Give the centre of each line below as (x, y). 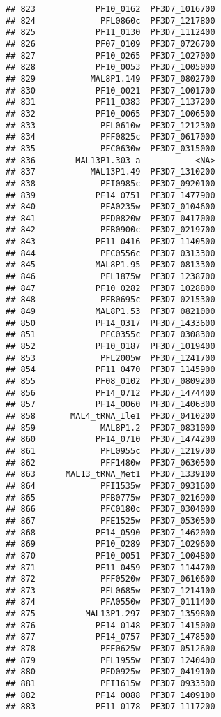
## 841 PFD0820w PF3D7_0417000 (110, 218)
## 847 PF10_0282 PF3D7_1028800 (110, 288)
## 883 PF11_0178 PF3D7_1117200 (110, 707)
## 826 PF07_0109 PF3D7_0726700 (110, 44)
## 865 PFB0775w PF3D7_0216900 (110, 497)
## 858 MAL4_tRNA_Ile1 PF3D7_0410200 (110, 416)
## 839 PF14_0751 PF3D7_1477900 (110, 195)
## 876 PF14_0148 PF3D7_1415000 (110, 625)
